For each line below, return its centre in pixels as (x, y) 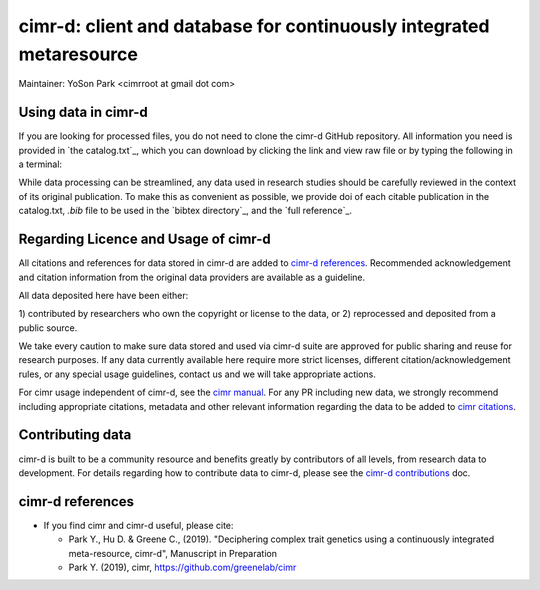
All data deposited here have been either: (103, 295)
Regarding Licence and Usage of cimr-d (144, 239)
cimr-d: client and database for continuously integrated (254, 26)
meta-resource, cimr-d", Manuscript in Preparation (172, 553)
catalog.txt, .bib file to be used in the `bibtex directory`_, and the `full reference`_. (185, 211)
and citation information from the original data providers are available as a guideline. (191, 277)
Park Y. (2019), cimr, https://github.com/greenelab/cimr (182, 567)
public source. (48, 327)
